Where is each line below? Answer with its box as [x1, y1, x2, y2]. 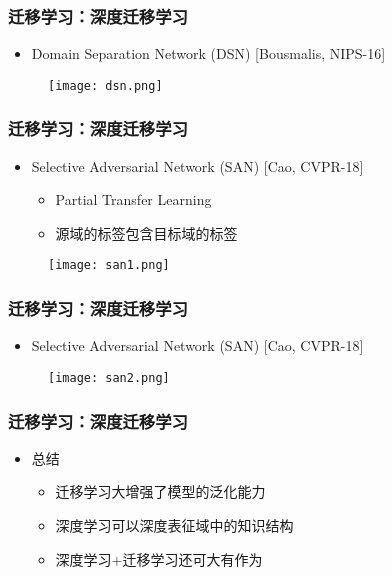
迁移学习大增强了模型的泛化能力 [55, 481, 266, 502]
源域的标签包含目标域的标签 [55, 222, 238, 243]
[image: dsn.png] [48, 78, 163, 93]
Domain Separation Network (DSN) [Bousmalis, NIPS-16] [31, 43, 386, 64]
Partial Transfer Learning [55, 189, 212, 210]
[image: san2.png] [48, 370, 170, 385]
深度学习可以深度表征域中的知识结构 [55, 515, 294, 535]
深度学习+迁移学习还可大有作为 [55, 548, 263, 569]
